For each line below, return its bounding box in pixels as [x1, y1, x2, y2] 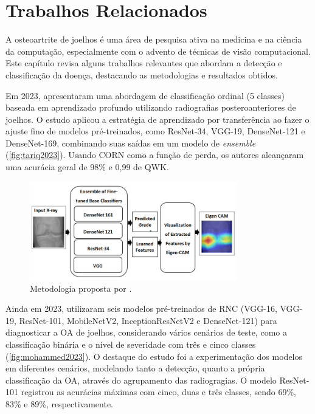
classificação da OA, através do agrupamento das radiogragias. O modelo [5, 373, 277, 386]
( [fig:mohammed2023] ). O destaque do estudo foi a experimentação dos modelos [5, 350, 303, 362]
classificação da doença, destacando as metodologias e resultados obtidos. [5, 68, 278, 81]
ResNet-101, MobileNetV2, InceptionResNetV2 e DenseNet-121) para [19, 314, 277, 326]
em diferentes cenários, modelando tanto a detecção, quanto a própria [5, 362, 265, 374]
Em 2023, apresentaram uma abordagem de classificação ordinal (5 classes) [5, 89, 285, 102]
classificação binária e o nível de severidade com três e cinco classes [5, 338, 256, 351]
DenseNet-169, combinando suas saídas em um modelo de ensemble [5, 136, 256, 149]
